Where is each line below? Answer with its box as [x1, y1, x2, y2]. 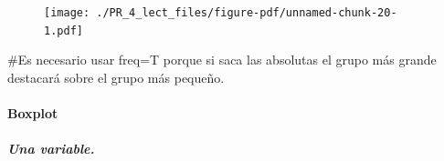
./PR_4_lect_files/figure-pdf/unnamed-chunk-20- [96, 6, 397, 19]
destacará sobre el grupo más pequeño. [7, 67, 225, 86]
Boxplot [7, 104, 58, 123]
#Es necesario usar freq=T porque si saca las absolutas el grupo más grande [7, 50, 437, 69]
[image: [44, 6, 90, 19]
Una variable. [7, 139, 95, 158]
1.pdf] [44, 24, 83, 37]
